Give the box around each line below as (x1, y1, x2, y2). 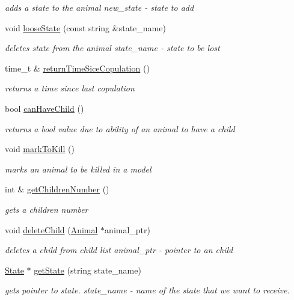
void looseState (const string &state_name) (5, 21, 166, 34)
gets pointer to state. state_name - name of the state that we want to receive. (5, 284, 290, 296)
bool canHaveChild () (5, 102, 84, 114)
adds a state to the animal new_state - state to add (5, 1, 194, 13)
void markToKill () (5, 142, 75, 155)
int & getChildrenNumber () (5, 183, 109, 195)
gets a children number (5, 203, 88, 215)
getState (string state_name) (34, 263, 141, 276)
